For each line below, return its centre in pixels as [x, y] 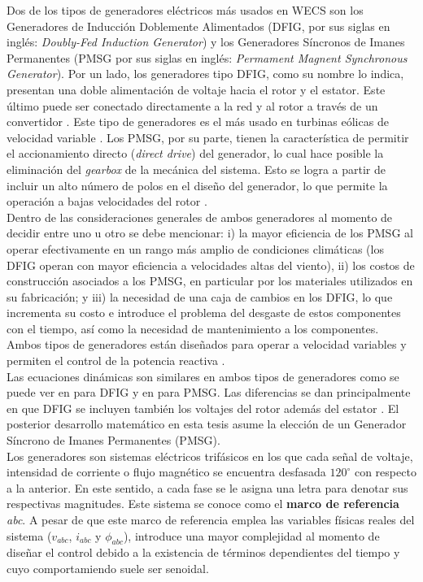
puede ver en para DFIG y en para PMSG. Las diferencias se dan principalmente [209, 392]
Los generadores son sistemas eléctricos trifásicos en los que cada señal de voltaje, [210, 456]
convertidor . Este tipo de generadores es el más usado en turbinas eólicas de [198, 122]
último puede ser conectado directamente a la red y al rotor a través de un [192, 105]
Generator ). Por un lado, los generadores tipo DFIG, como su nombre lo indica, [205, 74]
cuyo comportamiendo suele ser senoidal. [108, 568]
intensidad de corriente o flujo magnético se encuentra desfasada [166, 472]
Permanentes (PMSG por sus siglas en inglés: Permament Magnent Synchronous [207, 57]
